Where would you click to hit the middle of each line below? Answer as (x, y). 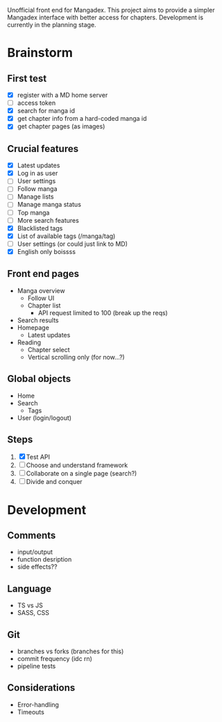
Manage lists (35, 196)
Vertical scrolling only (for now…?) (76, 357)
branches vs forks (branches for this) (70, 651)
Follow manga (37, 189)
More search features (48, 220)
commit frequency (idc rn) (54, 658)
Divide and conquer (54, 482)
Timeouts (31, 712)
